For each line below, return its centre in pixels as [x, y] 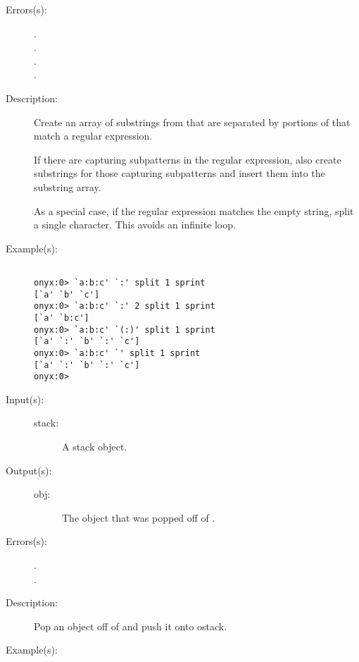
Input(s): [25, 399]
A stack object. [95, 447]
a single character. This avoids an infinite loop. [135, 225]
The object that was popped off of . [139, 517]
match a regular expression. [93, 136]
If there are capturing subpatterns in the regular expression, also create [188, 159]
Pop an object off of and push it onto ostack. [131, 626]
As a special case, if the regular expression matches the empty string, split [194, 210]
